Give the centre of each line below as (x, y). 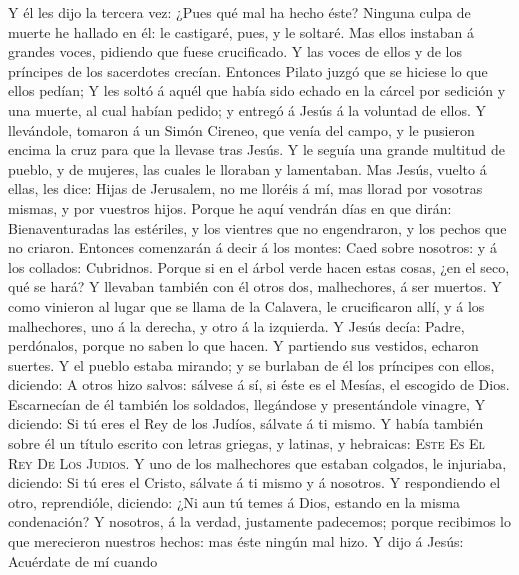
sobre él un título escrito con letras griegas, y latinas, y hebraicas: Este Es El (246, 443)
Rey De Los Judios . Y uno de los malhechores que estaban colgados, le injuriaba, (257, 462)
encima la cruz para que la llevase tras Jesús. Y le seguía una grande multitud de (256, 149)
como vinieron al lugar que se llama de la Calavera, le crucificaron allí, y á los (246, 305)
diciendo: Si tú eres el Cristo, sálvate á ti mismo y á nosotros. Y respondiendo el (254, 482)
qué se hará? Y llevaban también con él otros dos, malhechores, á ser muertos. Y (255, 286)
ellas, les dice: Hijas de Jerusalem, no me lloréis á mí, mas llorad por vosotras (245, 188)
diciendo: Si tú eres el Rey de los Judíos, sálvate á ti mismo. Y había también (246, 423)
